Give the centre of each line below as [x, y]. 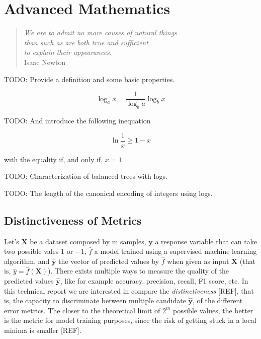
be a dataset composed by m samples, [88, 241]
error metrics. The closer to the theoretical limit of [82, 310]
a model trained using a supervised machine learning [176, 251]
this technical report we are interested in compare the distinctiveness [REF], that [129, 290]
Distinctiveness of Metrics [73, 220]
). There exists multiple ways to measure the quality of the [139, 271]
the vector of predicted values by [109, 261]
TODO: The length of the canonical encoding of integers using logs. [108, 193]
